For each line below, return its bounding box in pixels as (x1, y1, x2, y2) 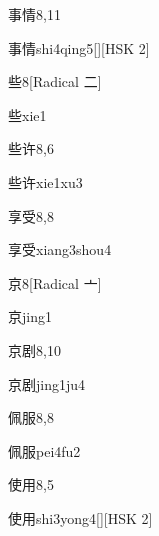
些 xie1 (8, 104, 47, 125)
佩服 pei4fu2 (8, 440, 81, 461)
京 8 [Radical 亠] (8, 272, 102, 293)
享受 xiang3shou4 (8, 239, 112, 260)
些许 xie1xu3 (8, 171, 83, 192)
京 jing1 (8, 306, 52, 327)
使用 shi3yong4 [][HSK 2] (8, 507, 153, 528)
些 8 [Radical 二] (8, 71, 102, 92)
